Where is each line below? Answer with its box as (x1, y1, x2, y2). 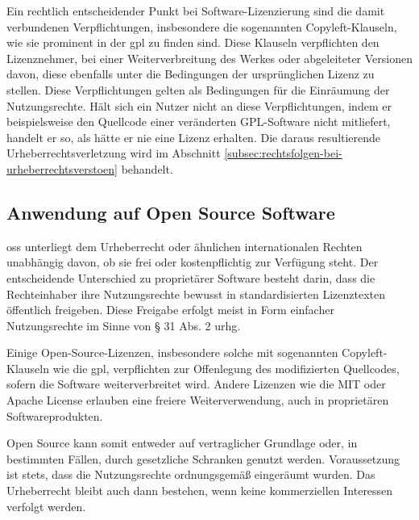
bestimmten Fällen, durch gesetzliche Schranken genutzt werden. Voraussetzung (6, 450, 400, 467)
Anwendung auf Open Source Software (6, 199, 335, 224)
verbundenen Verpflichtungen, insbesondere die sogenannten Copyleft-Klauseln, (6, 18, 397, 35)
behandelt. (121, 160, 173, 177)
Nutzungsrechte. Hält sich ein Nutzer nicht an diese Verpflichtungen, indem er (6, 97, 392, 114)
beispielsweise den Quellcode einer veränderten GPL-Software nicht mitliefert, (6, 113, 391, 130)
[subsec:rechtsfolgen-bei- (224, 145, 342, 161)
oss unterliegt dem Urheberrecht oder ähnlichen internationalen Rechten (6, 237, 363, 254)
